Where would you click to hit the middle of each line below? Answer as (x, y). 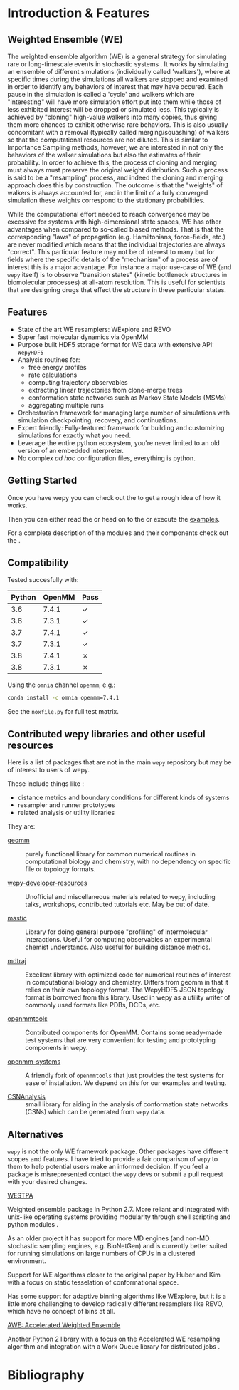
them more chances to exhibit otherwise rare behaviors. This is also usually (118, 125)
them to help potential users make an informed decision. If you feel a (108, 1166)
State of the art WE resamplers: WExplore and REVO (94, 329)
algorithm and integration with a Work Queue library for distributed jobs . (114, 1346)
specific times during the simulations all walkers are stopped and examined (117, 79)
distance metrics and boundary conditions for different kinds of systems (123, 798)
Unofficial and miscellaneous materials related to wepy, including (120, 897)
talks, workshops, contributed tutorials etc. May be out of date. (117, 904)
